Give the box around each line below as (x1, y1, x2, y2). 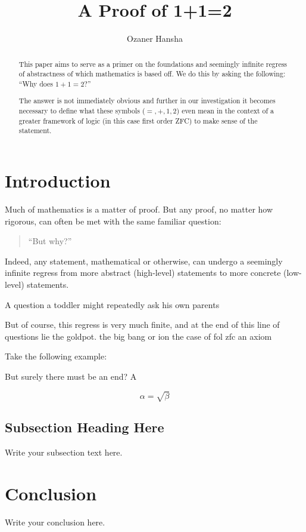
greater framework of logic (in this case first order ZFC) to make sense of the (18, 115, 258, 125)
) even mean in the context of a (176, 106, 274, 116)
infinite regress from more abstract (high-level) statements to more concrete (5, 266, 281, 279)
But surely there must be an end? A (5, 370, 137, 382)
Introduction (5, 168, 111, 192)
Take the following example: (5, 350, 107, 362)
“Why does (18, 78, 54, 88)
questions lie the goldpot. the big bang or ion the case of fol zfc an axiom (5, 330, 272, 342)
